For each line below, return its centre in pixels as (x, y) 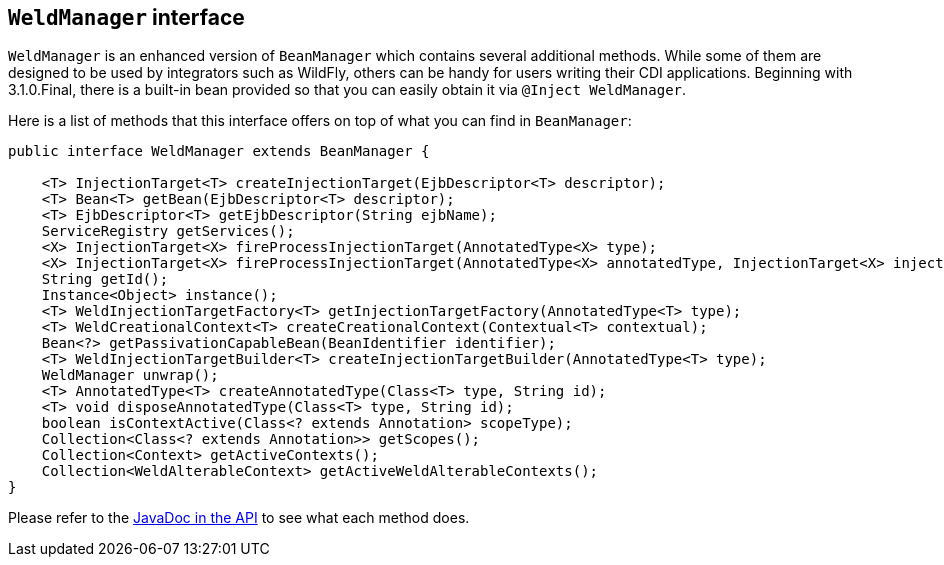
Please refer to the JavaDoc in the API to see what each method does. (239, 518)
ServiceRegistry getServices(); (168, 231)
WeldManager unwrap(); (130, 375)
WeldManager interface (126, 17)
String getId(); (105, 279)
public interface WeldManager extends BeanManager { (219, 151)
